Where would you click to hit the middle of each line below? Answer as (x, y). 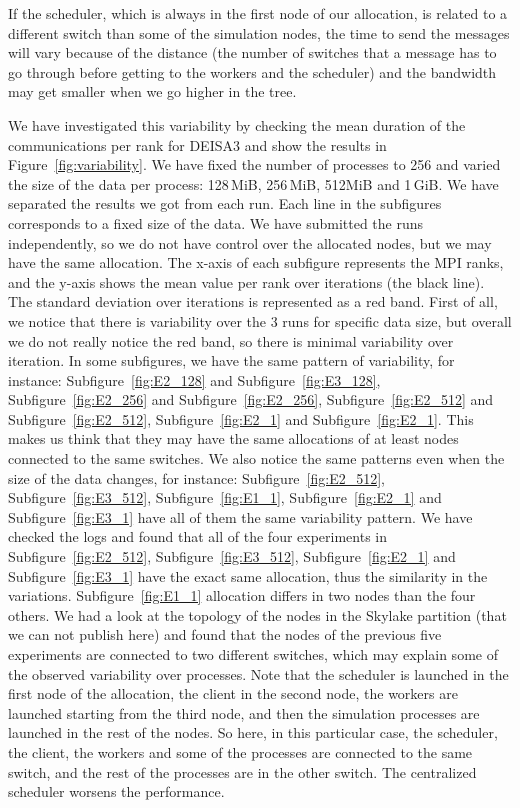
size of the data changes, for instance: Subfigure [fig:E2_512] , (196, 477)
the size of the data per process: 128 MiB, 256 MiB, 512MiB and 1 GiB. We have (253, 183)
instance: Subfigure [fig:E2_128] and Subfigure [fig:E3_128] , (194, 379)
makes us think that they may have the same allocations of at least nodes (233, 438)
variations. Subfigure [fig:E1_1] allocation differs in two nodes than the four (242, 595)
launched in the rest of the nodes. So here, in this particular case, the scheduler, (253, 732)
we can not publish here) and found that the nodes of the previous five (225, 634)
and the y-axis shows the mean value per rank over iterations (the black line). (246, 281)
